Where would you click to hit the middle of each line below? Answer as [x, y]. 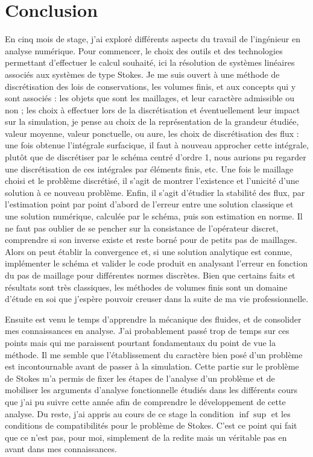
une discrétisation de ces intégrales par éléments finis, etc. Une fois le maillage [149, 169]
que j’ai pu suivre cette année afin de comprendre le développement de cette [145, 401]
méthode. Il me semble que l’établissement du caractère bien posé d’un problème [154, 354]
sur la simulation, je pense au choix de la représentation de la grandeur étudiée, [152, 121]
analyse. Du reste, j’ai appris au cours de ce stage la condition [119, 413]
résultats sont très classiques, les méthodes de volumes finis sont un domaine [146, 287]
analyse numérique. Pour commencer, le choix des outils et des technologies [144, 50]
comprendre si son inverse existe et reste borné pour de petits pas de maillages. [151, 240]
